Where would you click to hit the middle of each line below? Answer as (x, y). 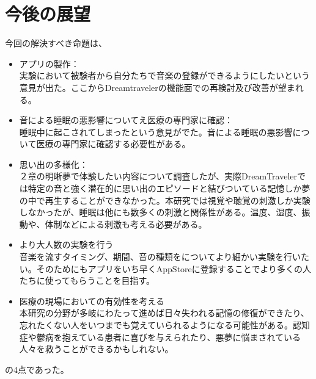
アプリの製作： (49, 63)
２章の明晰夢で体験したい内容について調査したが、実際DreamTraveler (158, 176)
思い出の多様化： (53, 164)
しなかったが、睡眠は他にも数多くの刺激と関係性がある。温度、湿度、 (160, 212)
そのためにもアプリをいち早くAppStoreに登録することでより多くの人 (174, 268)
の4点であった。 (37, 369)
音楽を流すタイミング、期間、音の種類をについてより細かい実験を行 (156, 257)
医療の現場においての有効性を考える (92, 301)
